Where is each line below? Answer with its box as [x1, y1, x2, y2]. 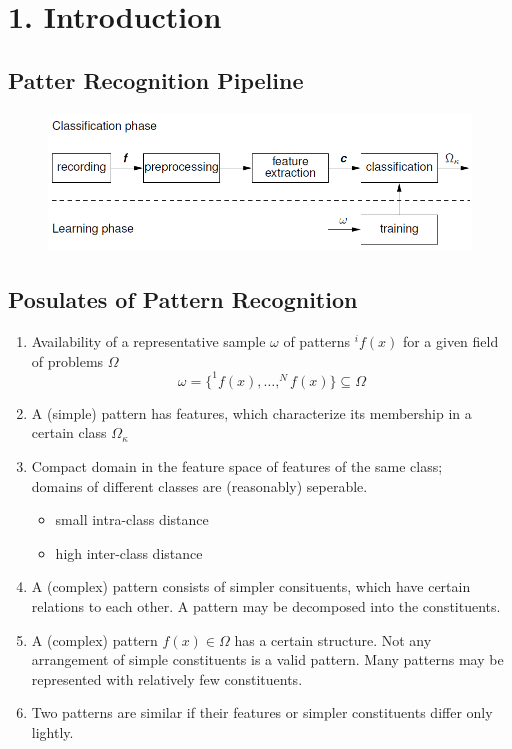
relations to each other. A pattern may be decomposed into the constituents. [31, 596, 501, 617]
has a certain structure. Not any [234, 629, 432, 650]
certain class [31, 422, 107, 443]
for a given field [402, 331, 499, 352]
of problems [31, 350, 104, 371]
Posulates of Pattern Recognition [8, 284, 358, 315]
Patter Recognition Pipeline [8, 64, 304, 95]
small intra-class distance [55, 509, 209, 530]
